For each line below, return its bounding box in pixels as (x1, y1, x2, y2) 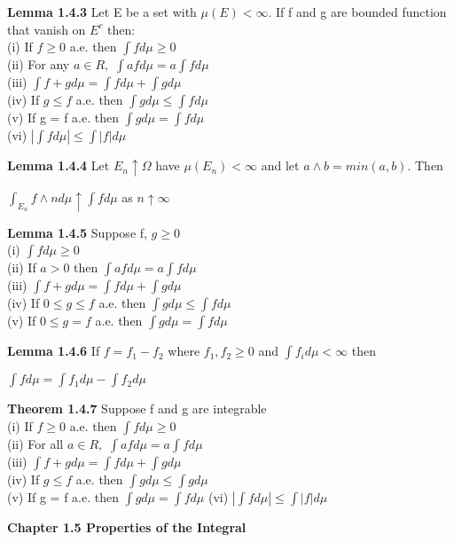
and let (261, 156, 300, 175)
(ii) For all (7, 434, 64, 452)
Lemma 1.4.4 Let (7, 156, 110, 175)
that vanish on (7, 20, 86, 38)
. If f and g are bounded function (268, 3, 447, 20)
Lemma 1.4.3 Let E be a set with (7, 3, 197, 20)
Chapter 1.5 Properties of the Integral (7, 517, 247, 536)
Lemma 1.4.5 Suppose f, (7, 223, 147, 241)
